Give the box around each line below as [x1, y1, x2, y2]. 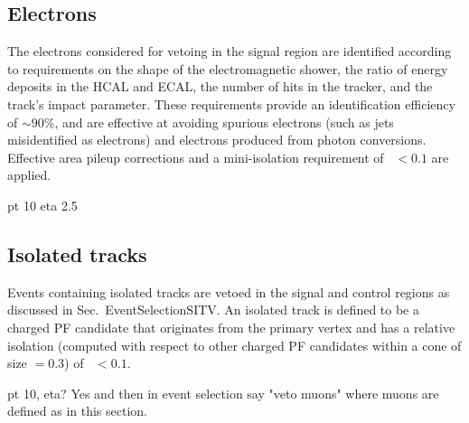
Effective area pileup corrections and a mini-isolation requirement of [7, 147, 384, 166]
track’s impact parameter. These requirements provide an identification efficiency [7, 94, 455, 113]
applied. [7, 165, 52, 184]
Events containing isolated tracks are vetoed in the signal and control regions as [7, 282, 450, 301]
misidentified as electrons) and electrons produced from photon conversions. [7, 130, 427, 149]
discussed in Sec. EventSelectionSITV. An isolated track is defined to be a [7, 300, 419, 319]
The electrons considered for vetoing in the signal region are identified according [7, 42, 452, 61]
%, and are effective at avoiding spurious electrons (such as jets [43, 112, 394, 131]
